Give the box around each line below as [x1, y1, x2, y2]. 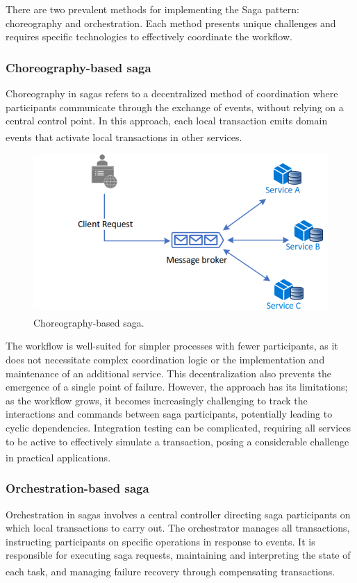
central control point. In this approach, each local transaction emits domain [6, 113, 328, 128]
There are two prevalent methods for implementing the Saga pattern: [6, 2, 299, 16]
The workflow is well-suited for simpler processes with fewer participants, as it [6, 338, 338, 353]
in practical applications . [6, 450, 111, 464]
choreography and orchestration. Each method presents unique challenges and [6, 15, 336, 30]
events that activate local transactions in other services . [6, 129, 242, 144]
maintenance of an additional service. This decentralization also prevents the [6, 366, 332, 380]
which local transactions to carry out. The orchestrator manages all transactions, [6, 520, 350, 535]
